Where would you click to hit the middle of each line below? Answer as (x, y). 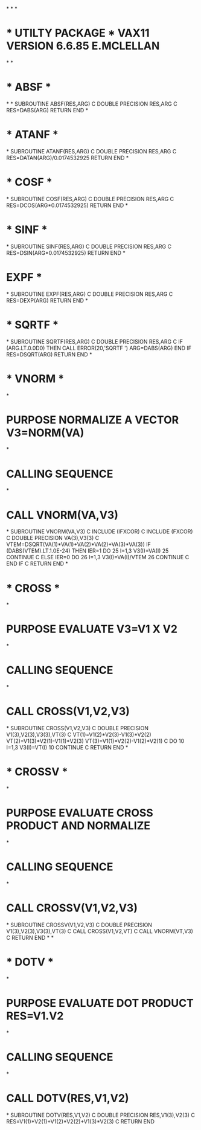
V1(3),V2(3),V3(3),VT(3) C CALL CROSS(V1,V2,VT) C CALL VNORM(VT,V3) (100, 931)
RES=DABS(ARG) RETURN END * (47, 110)
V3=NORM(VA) (45, 433)
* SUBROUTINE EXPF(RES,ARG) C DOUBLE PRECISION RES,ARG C (90, 294)
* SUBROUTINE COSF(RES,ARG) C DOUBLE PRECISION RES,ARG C (90, 199)
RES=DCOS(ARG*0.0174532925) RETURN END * (67, 205)
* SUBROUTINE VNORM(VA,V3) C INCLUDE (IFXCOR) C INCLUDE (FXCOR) (100, 531)
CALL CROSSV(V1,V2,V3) (72, 908)
